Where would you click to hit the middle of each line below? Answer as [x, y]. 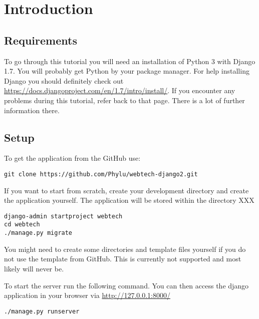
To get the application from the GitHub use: [72, 158]
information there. [32, 110]
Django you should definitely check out [64, 80]
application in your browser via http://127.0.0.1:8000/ [87, 295]
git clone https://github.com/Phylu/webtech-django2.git [101, 174]
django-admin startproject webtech [63, 216]
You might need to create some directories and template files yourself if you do [125, 249]
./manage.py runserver [42, 311]
